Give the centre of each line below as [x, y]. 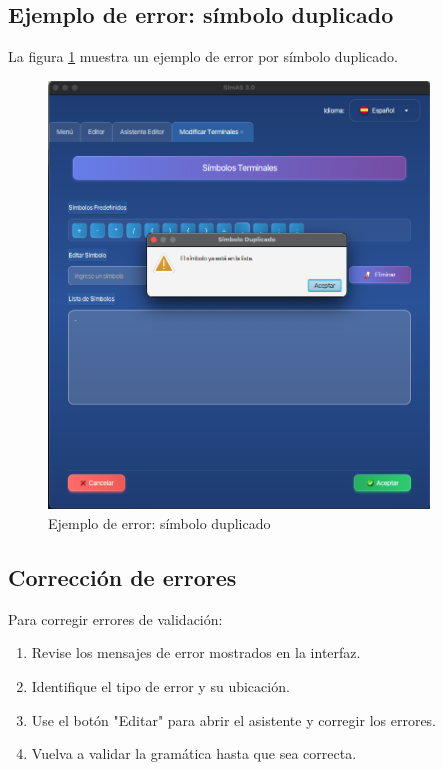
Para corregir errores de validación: [115, 618]
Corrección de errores [122, 577]
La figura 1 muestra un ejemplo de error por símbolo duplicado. [203, 56]
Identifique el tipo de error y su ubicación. [160, 686]
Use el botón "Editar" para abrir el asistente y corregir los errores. [234, 719]
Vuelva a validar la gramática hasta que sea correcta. [194, 753]
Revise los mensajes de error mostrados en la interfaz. [196, 652]
